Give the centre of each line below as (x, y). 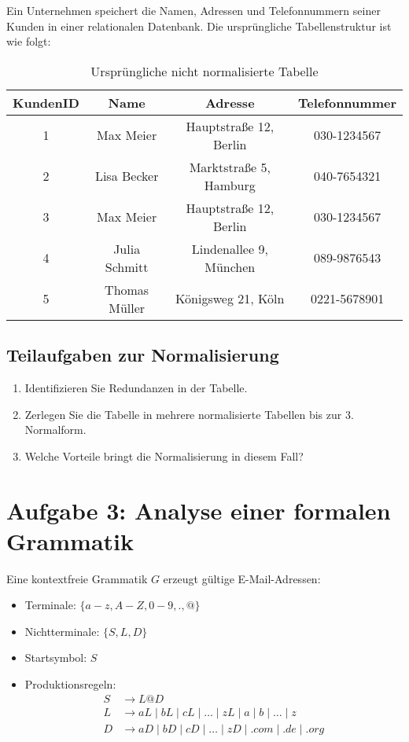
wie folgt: (29, 41)
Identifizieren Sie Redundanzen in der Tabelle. (136, 387)
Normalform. (55, 430)
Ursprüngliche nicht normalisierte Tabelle (204, 71)
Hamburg (230, 185)
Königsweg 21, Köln (230, 299)
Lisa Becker (127, 176)
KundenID (46, 102)
